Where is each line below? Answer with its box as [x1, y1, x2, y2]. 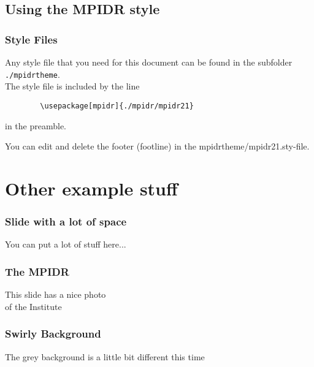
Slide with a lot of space [5, 213, 127, 229]
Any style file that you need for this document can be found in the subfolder [5, 56, 293, 68]
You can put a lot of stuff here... [5, 238, 126, 251]
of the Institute [5, 300, 62, 312]
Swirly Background [5, 326, 101, 341]
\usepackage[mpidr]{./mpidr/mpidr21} [40, 101, 194, 110]
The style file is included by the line [5, 80, 140, 93]
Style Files [5, 31, 58, 47]
